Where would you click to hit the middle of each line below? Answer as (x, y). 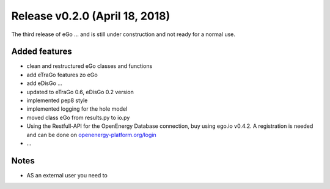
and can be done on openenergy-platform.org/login (91, 135)
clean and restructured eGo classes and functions (90, 66)
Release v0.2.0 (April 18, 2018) (91, 16)
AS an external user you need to (67, 175)
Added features (42, 52)
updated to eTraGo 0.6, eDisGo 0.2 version (80, 92)
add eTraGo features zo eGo (62, 75)
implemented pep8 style (57, 100)
